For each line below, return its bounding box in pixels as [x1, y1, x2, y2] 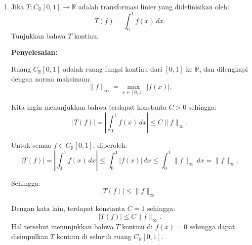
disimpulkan [11, 231, 48, 242]
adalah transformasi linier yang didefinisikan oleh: [78, 1, 229, 11]
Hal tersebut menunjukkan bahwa [11, 221, 114, 232]
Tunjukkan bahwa [11, 30, 66, 41]
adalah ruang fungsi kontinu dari [63, 64, 163, 74]
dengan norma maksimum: [11, 73, 91, 83]
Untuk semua [11, 140, 51, 150]
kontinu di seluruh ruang [56, 231, 131, 242]
